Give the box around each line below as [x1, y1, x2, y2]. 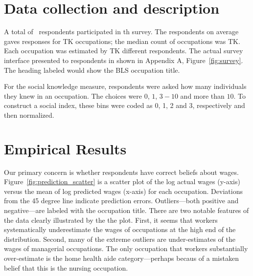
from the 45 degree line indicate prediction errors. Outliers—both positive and [4, 195, 239, 206]
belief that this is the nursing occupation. [4, 262, 128, 273]
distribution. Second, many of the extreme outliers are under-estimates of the [4, 234, 236, 244]
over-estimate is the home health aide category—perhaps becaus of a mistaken [4, 253, 239, 263]
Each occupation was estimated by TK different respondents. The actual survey [4, 45, 243, 56]
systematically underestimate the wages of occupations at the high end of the [4, 224, 236, 234]
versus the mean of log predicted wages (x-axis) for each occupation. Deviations [4, 186, 243, 196]
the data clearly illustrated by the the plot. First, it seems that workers [4, 214, 218, 225]
